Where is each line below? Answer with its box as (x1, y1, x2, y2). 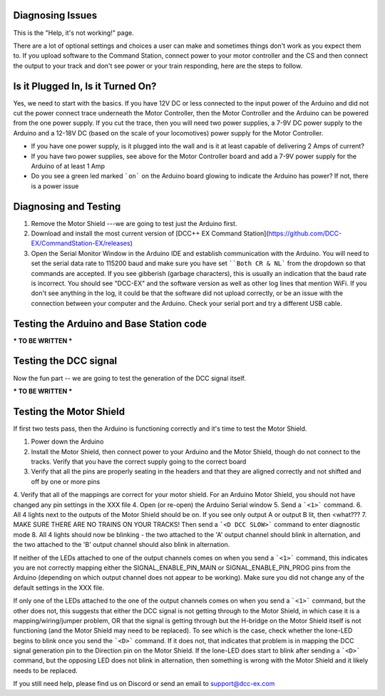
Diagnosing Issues (13, 9, 98, 21)
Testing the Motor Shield (13, 405, 125, 417)
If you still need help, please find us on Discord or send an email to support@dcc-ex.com (13, 680, 275, 688)
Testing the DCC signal (13, 355, 118, 367)
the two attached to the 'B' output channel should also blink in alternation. (13, 541, 230, 549)
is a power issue (31, 182, 79, 190)
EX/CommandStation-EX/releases (31, 239, 131, 247)
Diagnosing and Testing (13, 200, 121, 213)
